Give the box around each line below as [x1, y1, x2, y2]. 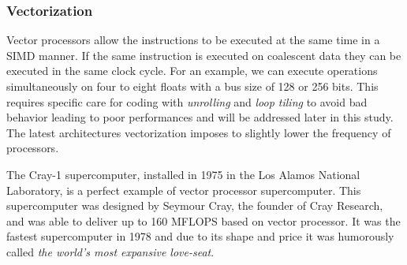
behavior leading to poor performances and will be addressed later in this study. [6, 109, 394, 125]
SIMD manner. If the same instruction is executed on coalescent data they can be [6, 47, 401, 63]
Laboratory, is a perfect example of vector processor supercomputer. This [6, 181, 361, 198]
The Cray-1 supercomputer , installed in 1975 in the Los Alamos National [6, 166, 360, 182]
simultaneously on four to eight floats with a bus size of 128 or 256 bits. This [6, 78, 379, 94]
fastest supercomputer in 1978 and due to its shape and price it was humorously [6, 228, 394, 244]
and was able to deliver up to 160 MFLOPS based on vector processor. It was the [6, 212, 401, 229]
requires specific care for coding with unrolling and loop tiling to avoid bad [6, 93, 368, 110]
